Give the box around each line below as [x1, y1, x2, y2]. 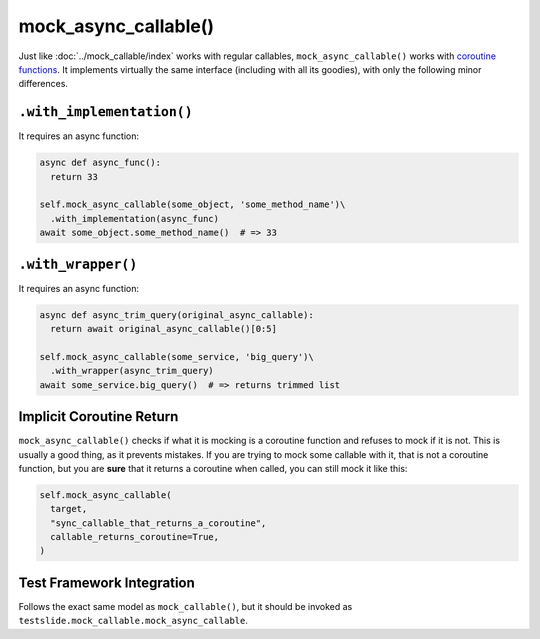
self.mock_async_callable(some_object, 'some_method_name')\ [39, 199, 346, 210]
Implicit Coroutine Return [18, 408, 179, 425]
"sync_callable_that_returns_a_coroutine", [50, 517, 267, 529]
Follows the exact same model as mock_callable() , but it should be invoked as [18, 600, 353, 612]
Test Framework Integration [18, 574, 195, 591]
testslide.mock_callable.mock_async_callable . [18, 615, 249, 627]
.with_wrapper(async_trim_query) [50, 365, 214, 377]
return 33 [50, 171, 99, 182]
